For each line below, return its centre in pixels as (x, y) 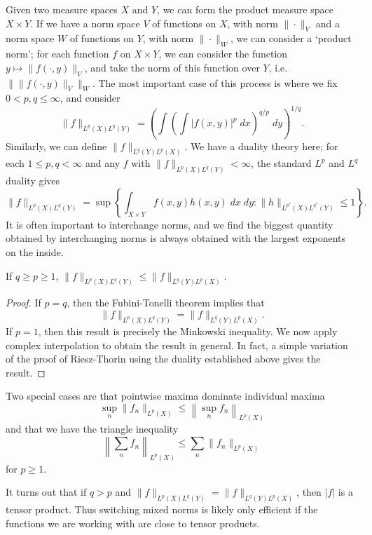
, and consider (90, 98)
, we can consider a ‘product (291, 38)
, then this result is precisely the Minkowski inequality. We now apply (188, 331)
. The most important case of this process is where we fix (215, 82)
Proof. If (23, 303)
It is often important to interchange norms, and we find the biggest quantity (170, 224)
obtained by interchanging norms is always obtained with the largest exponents (176, 238)
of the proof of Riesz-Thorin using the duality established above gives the (163, 359)
